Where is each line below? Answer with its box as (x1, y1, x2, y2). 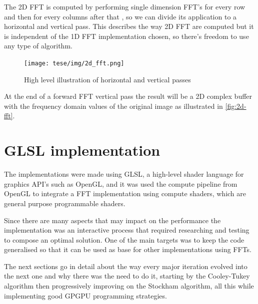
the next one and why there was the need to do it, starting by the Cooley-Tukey (4, 271, 250, 281)
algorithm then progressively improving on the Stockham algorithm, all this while (4, 281, 254, 291)
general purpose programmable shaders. (4, 198, 125, 208)
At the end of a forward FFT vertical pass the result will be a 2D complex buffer (4, 91, 252, 101)
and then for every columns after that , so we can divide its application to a (4, 11, 237, 21)
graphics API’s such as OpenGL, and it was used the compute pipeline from (4, 178, 237, 189)
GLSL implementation (4, 140, 160, 160)
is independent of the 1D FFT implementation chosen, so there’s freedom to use (4, 30, 249, 41)
